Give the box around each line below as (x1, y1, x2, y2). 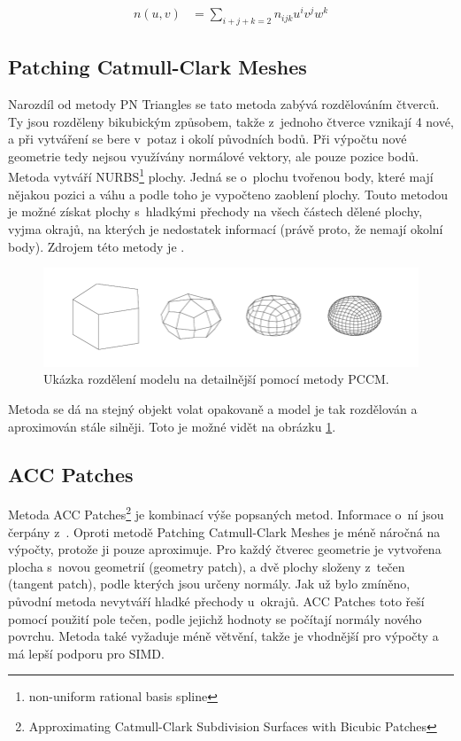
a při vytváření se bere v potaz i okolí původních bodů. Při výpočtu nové (8, 129, 407, 148)
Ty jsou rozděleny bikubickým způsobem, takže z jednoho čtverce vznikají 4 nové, (8, 112, 454, 130)
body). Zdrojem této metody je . (8, 237, 185, 255)
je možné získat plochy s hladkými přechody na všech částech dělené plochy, (8, 202, 423, 221)
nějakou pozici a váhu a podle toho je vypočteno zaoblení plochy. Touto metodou (8, 184, 449, 203)
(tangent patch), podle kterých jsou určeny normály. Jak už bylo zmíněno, (8, 574, 411, 593)
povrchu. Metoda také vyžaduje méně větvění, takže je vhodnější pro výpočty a (8, 627, 439, 645)
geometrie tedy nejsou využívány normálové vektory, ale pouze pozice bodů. (8, 146, 419, 165)
